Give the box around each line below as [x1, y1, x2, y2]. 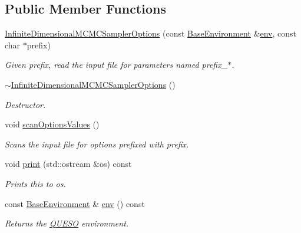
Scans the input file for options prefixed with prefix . [5, 137, 189, 150]
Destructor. [5, 98, 46, 110]
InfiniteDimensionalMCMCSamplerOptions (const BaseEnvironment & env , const [5, 27, 296, 40]
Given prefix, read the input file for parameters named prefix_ [5, 58, 228, 71]
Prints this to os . [5, 177, 66, 189]
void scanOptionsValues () [5, 118, 100, 130]
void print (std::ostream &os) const [5, 157, 132, 170]
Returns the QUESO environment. [5, 217, 129, 229]
